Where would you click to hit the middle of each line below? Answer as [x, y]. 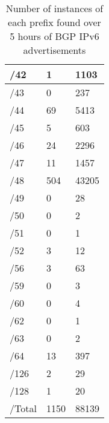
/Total [23, 408]
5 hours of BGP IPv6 [54, 36]
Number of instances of [54, 8]
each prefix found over [54, 22]
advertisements [54, 50]
